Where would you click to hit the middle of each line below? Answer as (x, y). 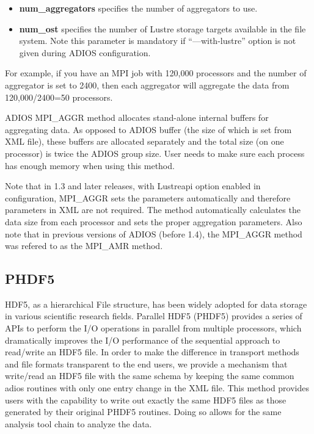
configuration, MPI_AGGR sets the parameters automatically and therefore (148, 197)
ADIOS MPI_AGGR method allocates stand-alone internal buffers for (137, 118)
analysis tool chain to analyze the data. (78, 423)
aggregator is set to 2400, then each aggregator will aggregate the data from (147, 85)
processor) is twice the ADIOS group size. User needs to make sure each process (155, 153)
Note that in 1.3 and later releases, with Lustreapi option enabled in (133, 186)
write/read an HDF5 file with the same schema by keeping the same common (150, 376)
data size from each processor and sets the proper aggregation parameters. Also (154, 221)
